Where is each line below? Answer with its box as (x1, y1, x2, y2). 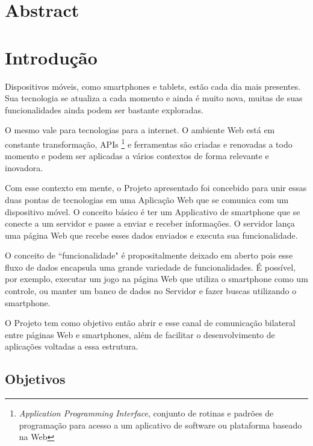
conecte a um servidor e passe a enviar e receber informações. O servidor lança (5, 217, 295, 230)
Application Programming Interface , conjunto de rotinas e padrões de (19, 407, 274, 419)
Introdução (5, 45, 98, 69)
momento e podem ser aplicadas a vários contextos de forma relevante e (5, 149, 269, 162)
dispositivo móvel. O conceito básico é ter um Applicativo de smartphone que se (5, 205, 300, 218)
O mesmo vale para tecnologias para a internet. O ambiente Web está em (5, 124, 275, 136)
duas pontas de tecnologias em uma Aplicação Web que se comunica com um (5, 193, 289, 206)
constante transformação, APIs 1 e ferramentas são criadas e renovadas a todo (5, 136, 293, 150)
